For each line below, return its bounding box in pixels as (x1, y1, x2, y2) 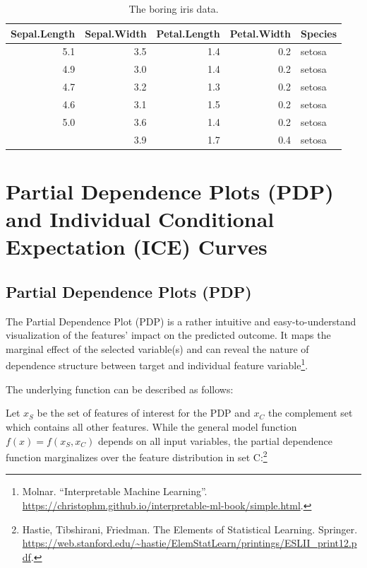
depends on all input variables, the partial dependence (97, 433, 332, 448)
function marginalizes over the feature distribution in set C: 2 (6, 448, 267, 464)
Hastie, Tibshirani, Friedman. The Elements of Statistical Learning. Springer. (22, 521, 358, 536)
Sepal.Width (85, 25, 147, 40)
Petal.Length (156, 25, 220, 40)
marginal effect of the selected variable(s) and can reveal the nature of (6, 341, 309, 356)
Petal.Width (229, 25, 291, 40)
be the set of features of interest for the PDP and (37, 405, 251, 420)
